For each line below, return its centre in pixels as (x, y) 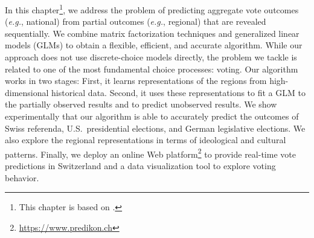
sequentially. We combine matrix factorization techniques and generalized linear (152, 33)
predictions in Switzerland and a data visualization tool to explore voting (140, 166)
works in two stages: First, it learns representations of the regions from (136, 81)
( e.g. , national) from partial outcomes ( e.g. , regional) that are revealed (136, 21)
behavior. (22, 177)
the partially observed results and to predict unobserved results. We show (141, 104)
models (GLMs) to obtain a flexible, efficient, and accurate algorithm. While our (154, 45)
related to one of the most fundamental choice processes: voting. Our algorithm (152, 69)
